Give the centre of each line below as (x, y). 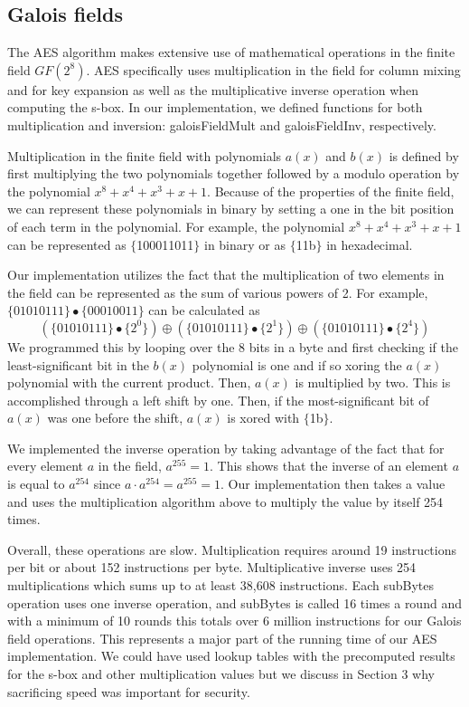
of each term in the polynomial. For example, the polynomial (176, 226)
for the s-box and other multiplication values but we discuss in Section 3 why (221, 674)
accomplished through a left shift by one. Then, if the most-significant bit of (218, 400)
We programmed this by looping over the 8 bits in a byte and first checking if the (233, 346)
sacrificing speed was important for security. (129, 691)
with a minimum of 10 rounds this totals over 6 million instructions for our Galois (234, 621)
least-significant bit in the (78, 364)
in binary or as (244, 244)
